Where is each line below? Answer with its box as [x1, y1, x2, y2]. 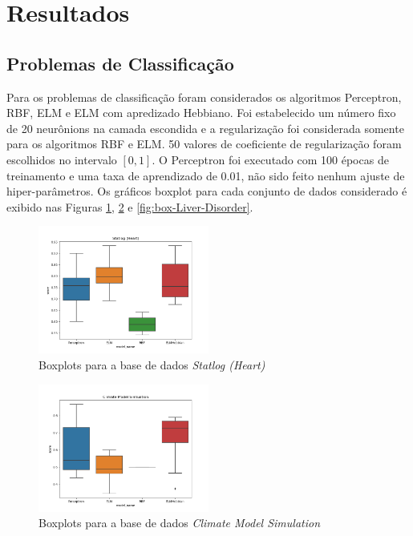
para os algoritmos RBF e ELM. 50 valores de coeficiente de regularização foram [6, 135, 402, 152]
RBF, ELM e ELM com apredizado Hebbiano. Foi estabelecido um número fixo [6, 104, 396, 121]
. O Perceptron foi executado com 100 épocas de [152, 151, 389, 167]
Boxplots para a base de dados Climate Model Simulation [38, 514, 321, 531]
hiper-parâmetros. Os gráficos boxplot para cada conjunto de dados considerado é [6, 183, 407, 199]
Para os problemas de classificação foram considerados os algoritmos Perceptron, [6, 88, 402, 105]
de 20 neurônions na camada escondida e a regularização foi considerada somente [6, 119, 404, 136]
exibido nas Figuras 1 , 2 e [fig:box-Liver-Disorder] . [6, 198, 253, 215]
